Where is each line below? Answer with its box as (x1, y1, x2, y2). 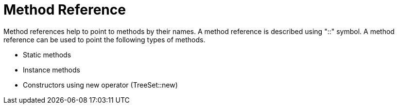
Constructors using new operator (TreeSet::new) (23, 80, 178, 89)
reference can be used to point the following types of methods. (3, 35, 206, 44)
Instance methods (23, 65, 80, 74)
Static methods (23, 50, 71, 59)
